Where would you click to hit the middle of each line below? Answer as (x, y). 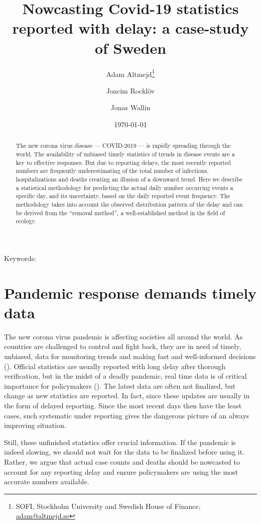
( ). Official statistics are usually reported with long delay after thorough (115, 366)
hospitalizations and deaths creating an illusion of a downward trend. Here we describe (129, 179)
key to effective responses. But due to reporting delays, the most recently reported (123, 162)
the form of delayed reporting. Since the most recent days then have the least (123, 405)
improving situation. (35, 425)
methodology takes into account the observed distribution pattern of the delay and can (129, 204)
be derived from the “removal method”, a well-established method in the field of (120, 212)
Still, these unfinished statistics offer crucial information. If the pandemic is (120, 442)
